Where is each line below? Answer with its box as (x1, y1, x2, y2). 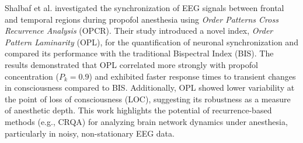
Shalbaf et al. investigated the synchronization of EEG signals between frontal (5, 2, 284, 13)
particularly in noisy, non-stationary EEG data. (5, 127, 175, 139)
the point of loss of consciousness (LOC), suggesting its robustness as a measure (5, 92, 291, 105)
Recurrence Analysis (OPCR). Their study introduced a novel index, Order (5, 24, 273, 37)
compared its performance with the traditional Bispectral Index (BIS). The (5, 47, 274, 59)
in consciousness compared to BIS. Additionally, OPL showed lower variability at (5, 81, 295, 94)
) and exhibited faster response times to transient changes (89, 70, 296, 82)
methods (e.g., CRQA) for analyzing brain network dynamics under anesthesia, (5, 115, 288, 127)
